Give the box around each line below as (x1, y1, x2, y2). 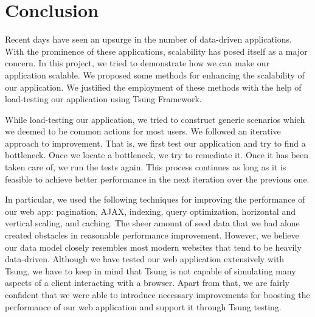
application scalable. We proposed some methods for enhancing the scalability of (5, 68, 305, 81)
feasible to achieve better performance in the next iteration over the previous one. (5, 172, 310, 185)
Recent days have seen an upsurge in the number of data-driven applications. (5, 33, 292, 46)
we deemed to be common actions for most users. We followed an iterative (5, 125, 281, 138)
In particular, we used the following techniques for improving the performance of (5, 193, 305, 206)
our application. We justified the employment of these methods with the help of (5, 80, 302, 93)
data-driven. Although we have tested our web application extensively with (5, 253, 285, 265)
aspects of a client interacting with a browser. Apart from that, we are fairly (5, 276, 289, 289)
